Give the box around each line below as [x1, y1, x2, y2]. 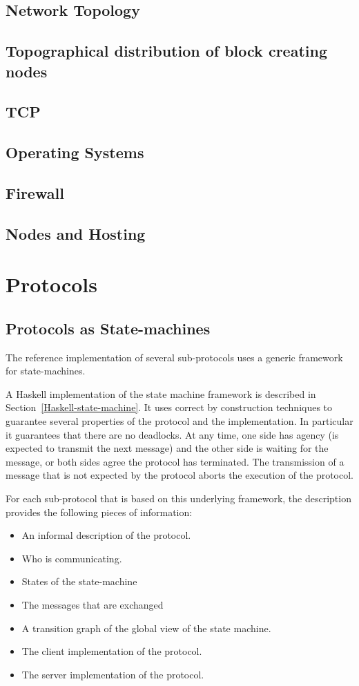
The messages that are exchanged [21, 597, 164, 611]
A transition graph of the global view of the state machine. [21, 620, 271, 635]
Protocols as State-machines [6, 317, 211, 339]
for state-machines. [6, 363, 86, 378]
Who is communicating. [21, 551, 122, 565]
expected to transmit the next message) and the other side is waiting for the [6, 441, 329, 455]
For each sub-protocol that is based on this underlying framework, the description [6, 491, 351, 505]
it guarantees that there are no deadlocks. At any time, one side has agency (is [6, 427, 339, 441]
